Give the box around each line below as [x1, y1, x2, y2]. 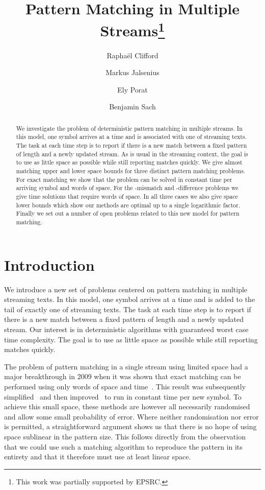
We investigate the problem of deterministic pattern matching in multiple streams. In [16, 124, 243, 132]
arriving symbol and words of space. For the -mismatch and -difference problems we [16, 183, 238, 192]
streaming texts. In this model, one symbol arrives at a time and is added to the [4, 294, 255, 305]
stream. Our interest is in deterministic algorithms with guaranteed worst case [4, 324, 249, 334]
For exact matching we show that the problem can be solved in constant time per [16, 175, 232, 183]
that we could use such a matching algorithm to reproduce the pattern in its [4, 441, 243, 452]
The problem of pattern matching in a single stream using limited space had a [4, 361, 248, 371]
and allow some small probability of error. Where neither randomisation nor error [4, 411, 259, 422]
